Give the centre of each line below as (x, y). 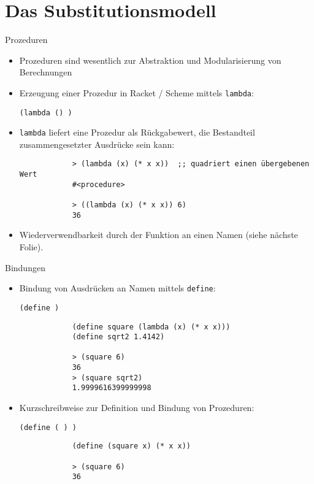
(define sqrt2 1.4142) (118, 337)
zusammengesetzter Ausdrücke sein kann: (97, 144)
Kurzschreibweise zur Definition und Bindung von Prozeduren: (137, 408)
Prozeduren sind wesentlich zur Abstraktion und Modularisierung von (150, 60)
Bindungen (25, 267)
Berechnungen (46, 72)
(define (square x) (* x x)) (131, 446)
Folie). (31, 247)
